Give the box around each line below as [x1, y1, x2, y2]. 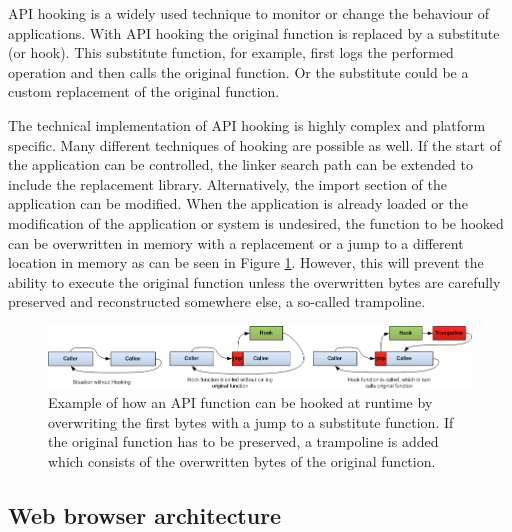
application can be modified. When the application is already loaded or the [8, 193, 468, 214]
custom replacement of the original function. [8, 81, 280, 102]
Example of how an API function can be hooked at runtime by [48, 392, 433, 413]
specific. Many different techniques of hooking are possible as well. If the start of [8, 134, 501, 155]
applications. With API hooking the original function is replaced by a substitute [8, 22, 500, 43]
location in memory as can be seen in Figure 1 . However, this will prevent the [8, 252, 484, 273]
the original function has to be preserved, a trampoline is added [48, 431, 439, 452]
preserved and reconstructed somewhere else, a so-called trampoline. [8, 291, 426, 312]
